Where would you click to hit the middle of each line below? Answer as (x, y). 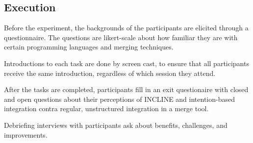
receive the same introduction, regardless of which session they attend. (110, 73)
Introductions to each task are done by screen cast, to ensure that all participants (126, 63)
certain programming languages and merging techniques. (89, 47)
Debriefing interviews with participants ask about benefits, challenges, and (116, 125)
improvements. (26, 134)
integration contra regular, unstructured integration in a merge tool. (106, 108)
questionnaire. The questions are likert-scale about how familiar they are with (121, 37)
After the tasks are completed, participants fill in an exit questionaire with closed (126, 89)
